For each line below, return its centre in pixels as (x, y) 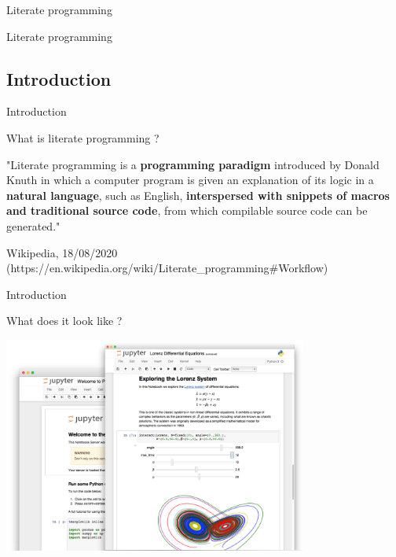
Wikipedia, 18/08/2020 (62, 252)
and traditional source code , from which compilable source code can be (187, 210)
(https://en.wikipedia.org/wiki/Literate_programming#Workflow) (167, 268)
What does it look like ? (64, 321)
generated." (33, 225)
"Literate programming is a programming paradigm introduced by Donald (193, 164)
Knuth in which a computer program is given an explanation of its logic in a (190, 180)
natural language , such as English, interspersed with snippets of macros (198, 195)
